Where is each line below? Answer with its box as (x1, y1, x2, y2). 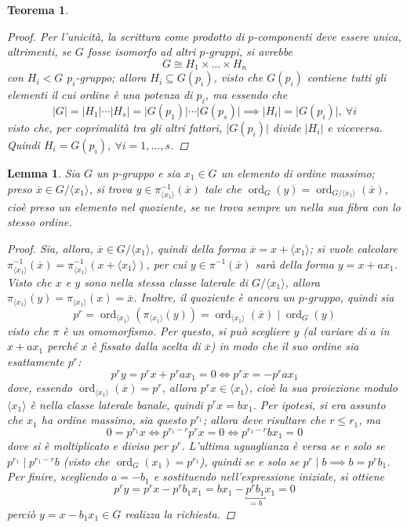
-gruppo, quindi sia (303, 289, 394, 306)
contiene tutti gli (307, 69, 387, 86)
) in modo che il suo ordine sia (210, 338, 359, 354)
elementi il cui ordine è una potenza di (7, 86, 193, 103)
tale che (204, 180, 242, 196)
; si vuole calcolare (309, 240, 398, 256)
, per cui (146, 255, 187, 272)
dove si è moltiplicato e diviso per (7, 437, 168, 454)
